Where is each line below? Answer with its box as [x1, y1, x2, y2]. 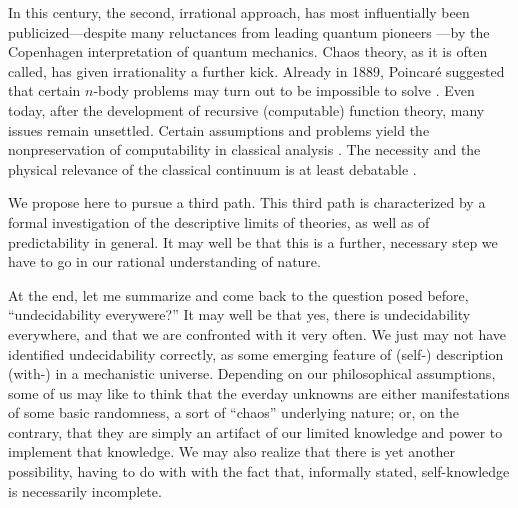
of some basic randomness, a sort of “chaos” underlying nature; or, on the [8, 402, 459, 423]
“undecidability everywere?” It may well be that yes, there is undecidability [8, 304, 471, 325]
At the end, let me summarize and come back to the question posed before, [8, 284, 469, 305]
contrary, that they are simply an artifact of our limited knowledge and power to [8, 421, 503, 442]
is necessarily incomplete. [8, 480, 162, 501]
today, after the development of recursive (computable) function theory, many [8, 99, 485, 120]
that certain [8, 80, 81, 101]
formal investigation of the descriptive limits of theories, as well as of [8, 211, 430, 232]
